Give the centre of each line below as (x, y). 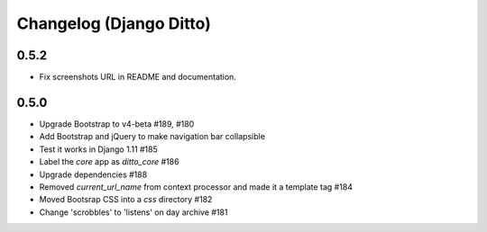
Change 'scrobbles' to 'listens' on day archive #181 (133, 212)
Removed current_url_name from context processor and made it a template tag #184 (196, 187)
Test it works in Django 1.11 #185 (98, 149)
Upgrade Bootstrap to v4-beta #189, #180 (117, 124)
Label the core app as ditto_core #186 (109, 162)
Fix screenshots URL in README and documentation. (138, 77)
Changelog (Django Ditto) (114, 23)
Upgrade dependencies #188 (93, 174)
